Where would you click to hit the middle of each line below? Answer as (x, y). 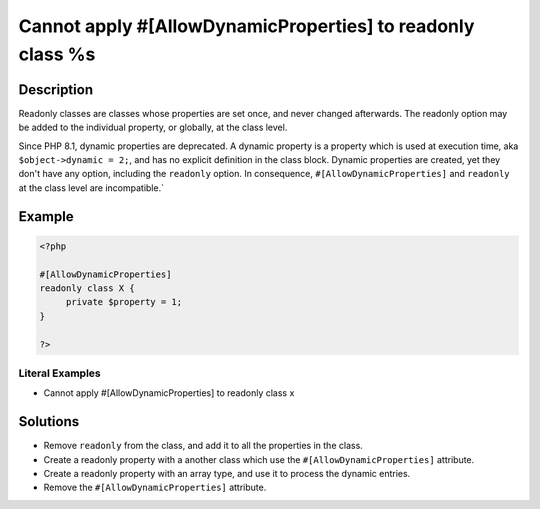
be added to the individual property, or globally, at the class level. (153, 127)
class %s (57, 54)
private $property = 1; (124, 302)
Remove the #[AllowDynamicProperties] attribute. (155, 487)
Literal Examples (59, 373)
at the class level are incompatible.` (91, 187)
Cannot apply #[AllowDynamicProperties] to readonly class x (169, 393)
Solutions (49, 421)
